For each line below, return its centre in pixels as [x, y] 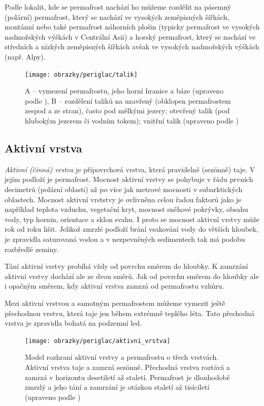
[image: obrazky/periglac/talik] [81, 74]
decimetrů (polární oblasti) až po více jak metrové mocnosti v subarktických [124, 189]
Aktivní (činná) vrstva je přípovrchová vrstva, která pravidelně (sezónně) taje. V [130, 169]
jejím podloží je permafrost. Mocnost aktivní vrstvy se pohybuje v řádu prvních [129, 179]
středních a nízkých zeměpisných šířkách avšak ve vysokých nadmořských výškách [132, 46]
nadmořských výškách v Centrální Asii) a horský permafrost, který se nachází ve [130, 36]
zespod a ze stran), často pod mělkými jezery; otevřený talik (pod [127, 111]
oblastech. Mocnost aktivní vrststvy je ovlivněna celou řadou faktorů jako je [123, 199]
